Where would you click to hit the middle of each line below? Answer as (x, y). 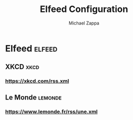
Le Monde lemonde (33, 97)
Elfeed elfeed (31, 48)
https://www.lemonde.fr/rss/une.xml (51, 111)
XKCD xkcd (22, 67)
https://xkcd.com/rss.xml (37, 81)
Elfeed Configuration (84, 9)
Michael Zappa (84, 23)
